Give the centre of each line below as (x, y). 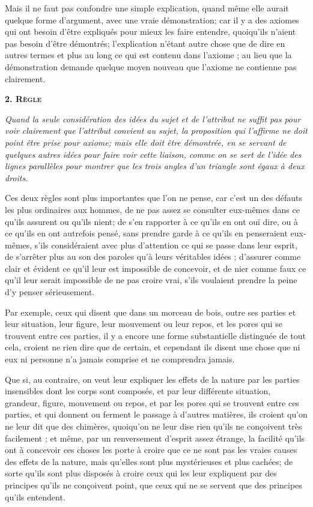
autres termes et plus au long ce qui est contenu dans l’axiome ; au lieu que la (148, 55)
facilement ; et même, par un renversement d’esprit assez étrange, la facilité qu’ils (155, 438)
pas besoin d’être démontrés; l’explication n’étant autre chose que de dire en (145, 43)
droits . (17, 177)
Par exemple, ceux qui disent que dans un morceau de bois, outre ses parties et (150, 312)
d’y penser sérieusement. (50, 292)
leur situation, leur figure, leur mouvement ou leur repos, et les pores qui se (144, 324)
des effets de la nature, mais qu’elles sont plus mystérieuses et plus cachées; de (149, 461)
